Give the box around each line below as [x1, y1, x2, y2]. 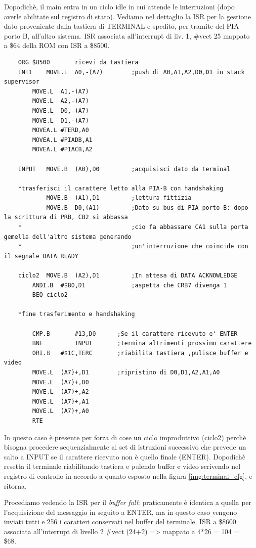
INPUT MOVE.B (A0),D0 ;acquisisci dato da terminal [18, 165, 231, 173]
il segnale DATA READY [4, 252, 79, 260]
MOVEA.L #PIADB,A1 [32, 136, 92, 143]
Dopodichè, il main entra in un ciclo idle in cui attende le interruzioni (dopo [4, 1, 235, 11]
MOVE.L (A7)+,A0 [32, 408, 89, 415]
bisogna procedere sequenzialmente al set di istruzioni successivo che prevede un [4, 442, 246, 452]
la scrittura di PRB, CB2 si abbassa [4, 214, 128, 221]
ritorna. [4, 480, 27, 491]
